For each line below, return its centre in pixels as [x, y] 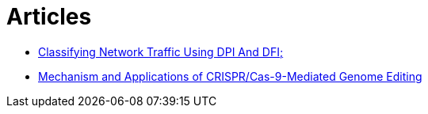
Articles [49, 17]
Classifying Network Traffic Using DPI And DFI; [161, 51]
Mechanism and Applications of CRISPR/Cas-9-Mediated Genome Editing [230, 76]
